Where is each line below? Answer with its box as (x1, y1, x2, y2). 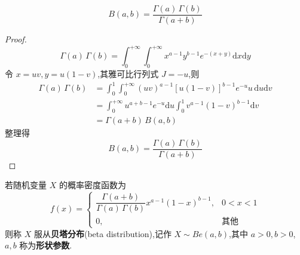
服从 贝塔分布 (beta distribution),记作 (33, 227, 172, 239)
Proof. (5, 33, 27, 45)
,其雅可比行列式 (97, 67, 159, 79)
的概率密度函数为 (59, 179, 126, 191)
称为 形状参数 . (19, 239, 72, 251)
